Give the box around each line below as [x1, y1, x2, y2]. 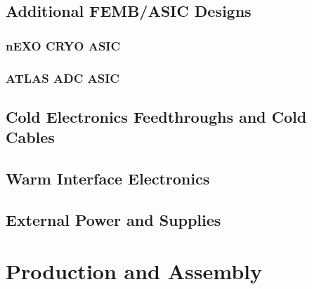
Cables [6, 126, 55, 148]
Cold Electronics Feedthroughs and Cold [6, 105, 307, 127]
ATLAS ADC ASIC [6, 69, 119, 86]
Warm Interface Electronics [6, 168, 210, 189]
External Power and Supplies [6, 208, 221, 230]
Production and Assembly [6, 257, 262, 285]
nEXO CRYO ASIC [6, 36, 121, 54]
